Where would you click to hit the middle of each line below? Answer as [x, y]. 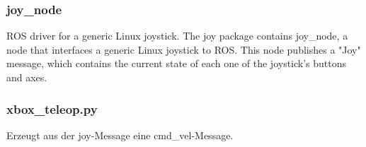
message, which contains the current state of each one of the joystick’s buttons [177, 63]
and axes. [27, 77]
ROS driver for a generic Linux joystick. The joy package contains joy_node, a [177, 36]
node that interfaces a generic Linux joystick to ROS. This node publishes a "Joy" [184, 49]
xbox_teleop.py [52, 108]
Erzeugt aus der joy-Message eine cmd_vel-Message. [120, 135]
